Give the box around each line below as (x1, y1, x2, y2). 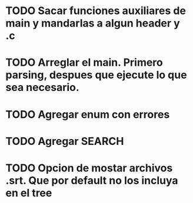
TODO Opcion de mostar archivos (5, 161, 173, 174)
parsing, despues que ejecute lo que (5, 69, 187, 82)
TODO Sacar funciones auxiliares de (5, 4, 187, 18)
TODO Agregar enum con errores (5, 107, 170, 121)
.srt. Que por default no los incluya (5, 174, 178, 187)
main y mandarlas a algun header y (5, 16, 180, 30)
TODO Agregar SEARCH (5, 134, 124, 148)
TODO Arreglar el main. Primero (5, 56, 163, 69)
